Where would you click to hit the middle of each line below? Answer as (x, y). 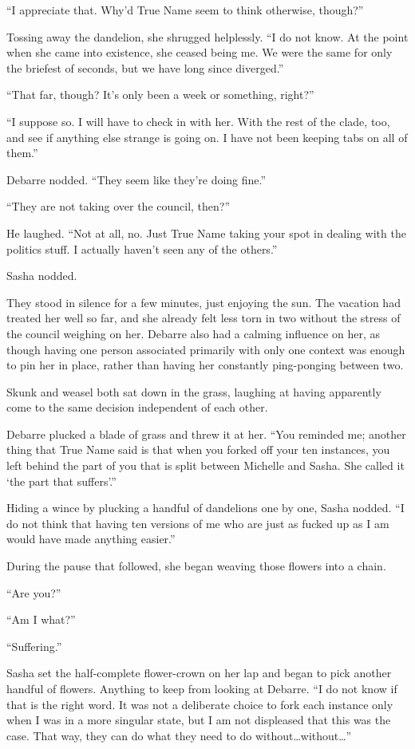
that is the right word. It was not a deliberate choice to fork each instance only (200, 704)
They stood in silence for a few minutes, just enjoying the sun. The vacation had (204, 302)
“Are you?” (34, 592)
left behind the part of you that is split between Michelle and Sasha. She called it (206, 465)
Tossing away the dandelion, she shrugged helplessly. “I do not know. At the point (207, 36)
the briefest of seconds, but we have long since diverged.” (145, 67)
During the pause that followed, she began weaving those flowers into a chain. (196, 566)
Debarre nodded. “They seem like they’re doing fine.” (136, 179)
